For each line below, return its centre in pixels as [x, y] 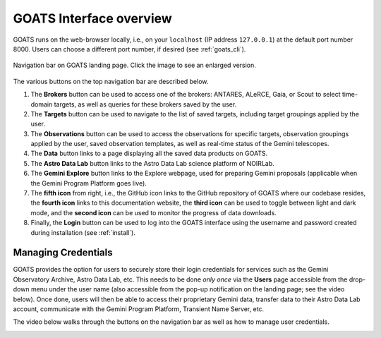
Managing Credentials [63, 253]
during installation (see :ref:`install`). [83, 232]
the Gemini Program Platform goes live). [89, 183]
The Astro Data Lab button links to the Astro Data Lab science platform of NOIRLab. [152, 163]
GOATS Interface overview [92, 18]
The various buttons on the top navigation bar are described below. [111, 81]
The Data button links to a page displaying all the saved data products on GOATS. [149, 153]
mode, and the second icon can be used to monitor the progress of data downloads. [153, 212]
